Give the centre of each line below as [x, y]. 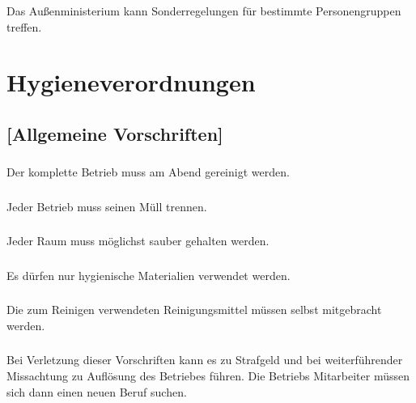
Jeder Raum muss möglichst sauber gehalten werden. [138, 241]
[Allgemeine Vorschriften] [115, 133]
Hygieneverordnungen [131, 82]
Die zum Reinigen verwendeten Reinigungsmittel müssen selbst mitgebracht [194, 310]
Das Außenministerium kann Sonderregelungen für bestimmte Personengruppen [204, 10]
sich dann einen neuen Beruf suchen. [97, 391]
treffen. [24, 26]
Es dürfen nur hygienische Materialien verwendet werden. [149, 275]
